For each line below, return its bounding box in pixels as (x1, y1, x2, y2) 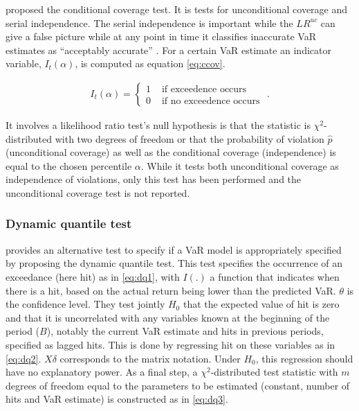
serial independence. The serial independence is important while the (6, 15, 293, 30)
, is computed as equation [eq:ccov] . (75, 56, 225, 71)
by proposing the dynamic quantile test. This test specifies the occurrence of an (6, 256, 343, 270)
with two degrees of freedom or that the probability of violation (55, 131, 324, 146)
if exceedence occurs (161, 85, 247, 95)
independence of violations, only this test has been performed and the (6, 172, 302, 186)
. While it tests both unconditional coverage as (140, 158, 339, 173)
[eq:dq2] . (6, 351, 42, 365)
